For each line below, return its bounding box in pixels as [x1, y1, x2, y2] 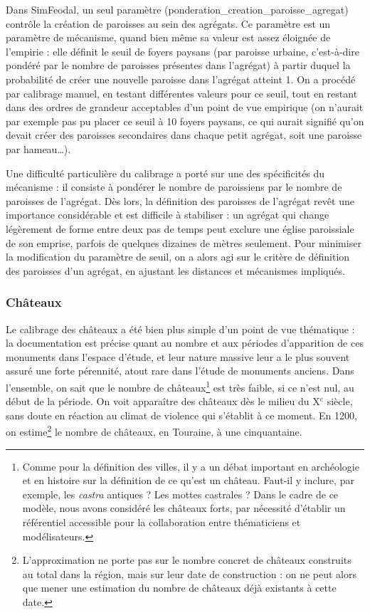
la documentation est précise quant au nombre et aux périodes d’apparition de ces [6, 335, 364, 350]
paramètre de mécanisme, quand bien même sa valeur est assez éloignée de [6, 30, 331, 45]
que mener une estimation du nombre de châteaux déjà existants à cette [22, 580, 337, 595]
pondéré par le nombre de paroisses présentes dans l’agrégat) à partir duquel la [6, 58, 351, 73]
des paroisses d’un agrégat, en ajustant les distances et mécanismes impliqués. [6, 263, 345, 278]
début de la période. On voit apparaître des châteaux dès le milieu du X [6, 394, 320, 409]
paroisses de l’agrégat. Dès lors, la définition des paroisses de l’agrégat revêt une [6, 193, 354, 208]
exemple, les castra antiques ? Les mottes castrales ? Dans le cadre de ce [22, 486, 339, 501]
